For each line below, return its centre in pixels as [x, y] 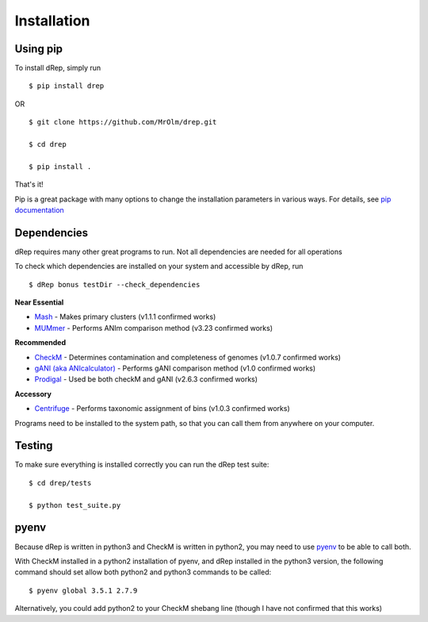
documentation [40, 209]
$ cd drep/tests [60, 483]
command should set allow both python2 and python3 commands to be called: [143, 572]
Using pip [39, 49]
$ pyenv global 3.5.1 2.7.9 [83, 590]
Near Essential [39, 302]
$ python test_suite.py [75, 505]
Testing [34, 445]
